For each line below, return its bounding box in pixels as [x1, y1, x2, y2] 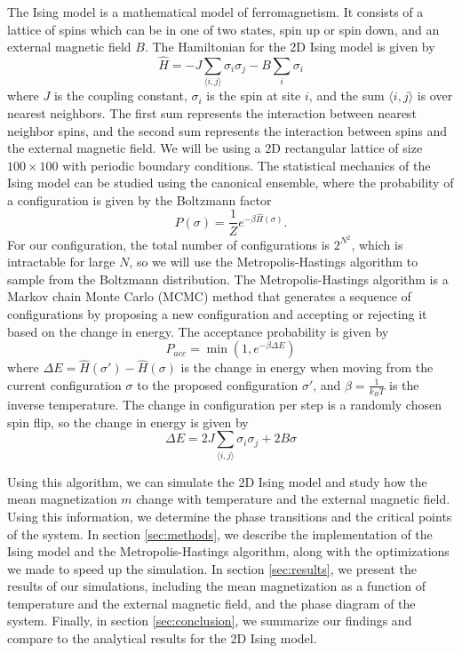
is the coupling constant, [53, 86, 187, 105]
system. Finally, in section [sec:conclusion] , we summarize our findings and [7, 611, 412, 630]
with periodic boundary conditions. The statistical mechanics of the [62, 155, 431, 174]
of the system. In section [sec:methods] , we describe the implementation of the [7, 524, 433, 543]
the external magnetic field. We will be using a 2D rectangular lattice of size [7, 139, 423, 157]
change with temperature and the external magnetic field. [136, 490, 450, 508]
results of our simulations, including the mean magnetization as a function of [7, 577, 426, 595]
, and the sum [308, 86, 385, 105]
